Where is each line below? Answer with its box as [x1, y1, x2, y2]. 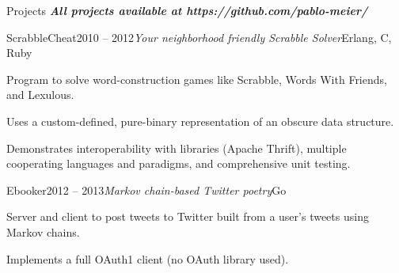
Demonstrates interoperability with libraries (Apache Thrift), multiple [6, 139, 347, 156]
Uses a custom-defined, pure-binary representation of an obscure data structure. [6, 112, 394, 129]
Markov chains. [6, 223, 80, 240]
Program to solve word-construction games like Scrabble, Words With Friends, [6, 70, 387, 87]
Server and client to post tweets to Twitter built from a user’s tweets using [6, 208, 369, 225]
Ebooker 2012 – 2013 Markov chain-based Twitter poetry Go [6, 181, 287, 198]
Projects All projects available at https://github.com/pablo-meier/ [6, 2, 368, 18]
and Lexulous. [6, 86, 74, 103]
